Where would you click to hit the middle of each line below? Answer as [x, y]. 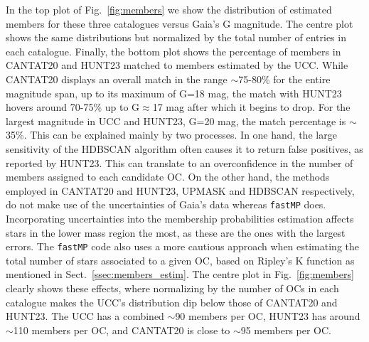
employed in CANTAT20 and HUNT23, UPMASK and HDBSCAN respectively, [180, 190]
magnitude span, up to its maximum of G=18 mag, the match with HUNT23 [174, 93]
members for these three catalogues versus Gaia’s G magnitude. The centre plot [180, 23]
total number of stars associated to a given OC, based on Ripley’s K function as [180, 260]
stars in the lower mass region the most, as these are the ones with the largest [176, 232]
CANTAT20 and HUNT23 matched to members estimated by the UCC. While [177, 65]
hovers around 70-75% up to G [73, 107]
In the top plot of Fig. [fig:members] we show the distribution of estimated [169, 9]
